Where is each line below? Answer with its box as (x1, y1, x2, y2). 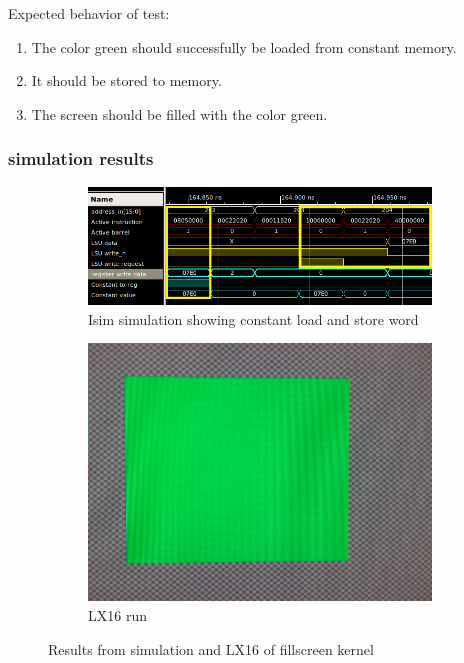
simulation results (8, 146, 154, 171)
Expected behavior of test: (8, 3, 170, 23)
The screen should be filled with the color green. (31, 103, 328, 124)
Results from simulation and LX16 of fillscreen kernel (48, 638, 374, 659)
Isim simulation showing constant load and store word (88, 308, 419, 329)
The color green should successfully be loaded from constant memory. (31, 36, 457, 57)
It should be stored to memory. (31, 70, 222, 91)
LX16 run (88, 605, 147, 626)
